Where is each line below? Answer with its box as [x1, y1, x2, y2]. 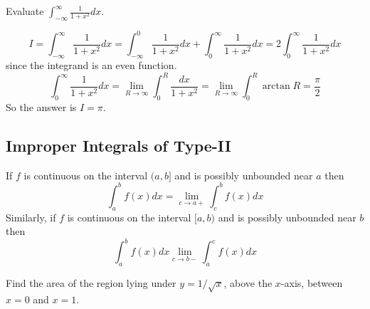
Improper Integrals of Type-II [6, 134, 231, 156]
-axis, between [280, 276, 343, 290]
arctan [262, 81, 290, 92]
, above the [223, 276, 273, 290]
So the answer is [6, 99, 77, 114]
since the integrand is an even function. [6, 58, 177, 73]
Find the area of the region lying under [6, 276, 176, 290]
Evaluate [6, 4, 44, 18]
